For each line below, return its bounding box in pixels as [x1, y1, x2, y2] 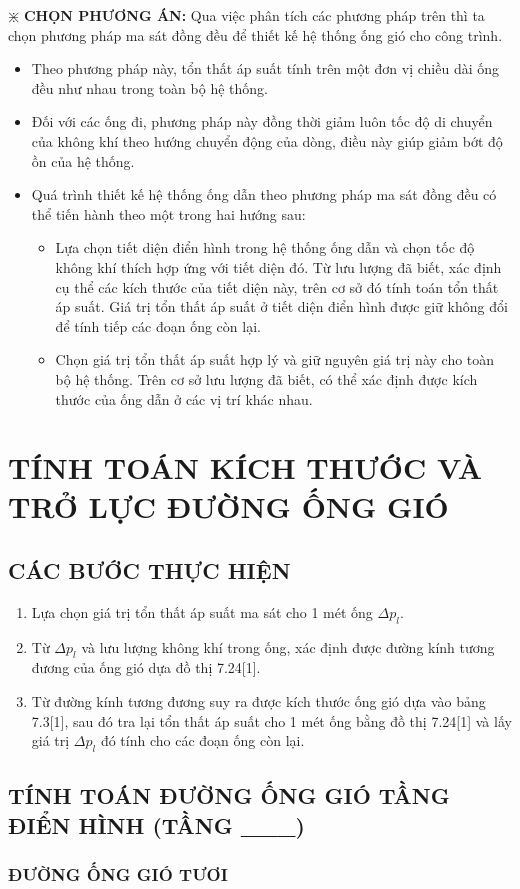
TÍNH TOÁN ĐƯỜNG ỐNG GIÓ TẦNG [8, 780, 450, 811]
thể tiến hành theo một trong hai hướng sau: [31, 203, 306, 224]
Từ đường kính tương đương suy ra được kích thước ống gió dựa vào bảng [31, 691, 486, 712]
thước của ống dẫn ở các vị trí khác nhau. [55, 388, 313, 409]
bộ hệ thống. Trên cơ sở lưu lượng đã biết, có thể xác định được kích [55, 368, 478, 389]
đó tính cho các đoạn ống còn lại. [100, 730, 305, 751]
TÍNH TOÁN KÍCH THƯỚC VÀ [8, 447, 482, 488]
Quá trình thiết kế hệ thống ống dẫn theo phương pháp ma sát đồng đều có [31, 184, 497, 205]
